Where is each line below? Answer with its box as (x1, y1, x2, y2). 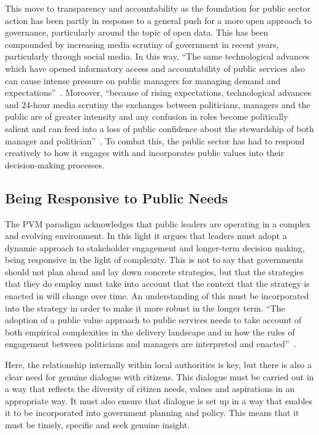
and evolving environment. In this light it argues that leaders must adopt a (5, 229, 287, 242)
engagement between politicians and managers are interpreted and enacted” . (5, 337, 296, 350)
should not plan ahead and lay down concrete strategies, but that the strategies (5, 265, 304, 278)
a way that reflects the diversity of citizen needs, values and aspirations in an (5, 382, 295, 395)
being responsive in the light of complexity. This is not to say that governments (5, 253, 304, 266)
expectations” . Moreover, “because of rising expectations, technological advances (5, 86, 312, 99)
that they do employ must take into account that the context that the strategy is (5, 277, 310, 290)
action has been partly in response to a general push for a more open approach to (5, 14, 312, 26)
